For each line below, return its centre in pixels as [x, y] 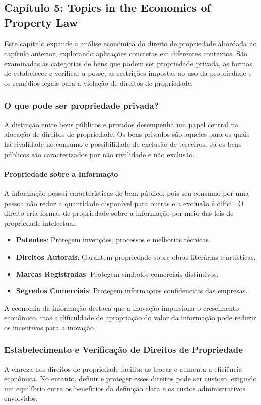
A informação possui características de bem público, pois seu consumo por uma [127, 193]
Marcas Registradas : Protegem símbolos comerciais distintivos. [117, 273]
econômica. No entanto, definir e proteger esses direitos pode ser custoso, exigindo [130, 378]
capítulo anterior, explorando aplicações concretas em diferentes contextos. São [126, 53]
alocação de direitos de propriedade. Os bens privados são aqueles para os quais [127, 134]
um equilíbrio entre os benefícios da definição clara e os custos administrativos [125, 388]
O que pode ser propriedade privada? [81, 105]
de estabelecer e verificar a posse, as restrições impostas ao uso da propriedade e [128, 73]
